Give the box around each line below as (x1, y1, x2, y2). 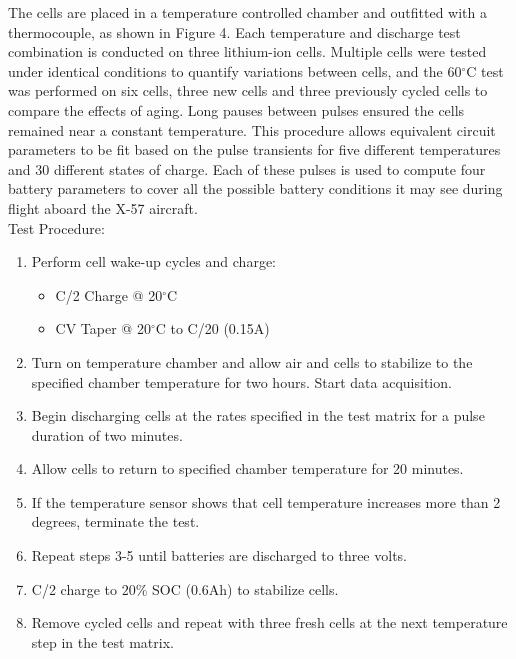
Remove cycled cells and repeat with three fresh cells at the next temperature (31, 612, 508, 633)
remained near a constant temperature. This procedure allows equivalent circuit (8, 119, 496, 140)
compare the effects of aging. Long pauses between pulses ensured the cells (8, 99, 465, 120)
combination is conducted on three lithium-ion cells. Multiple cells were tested (8, 41, 487, 62)
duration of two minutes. (31, 424, 183, 445)
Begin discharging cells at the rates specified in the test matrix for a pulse (31, 405, 485, 426)
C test (466, 60, 504, 81)
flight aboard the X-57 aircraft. (8, 197, 198, 218)
